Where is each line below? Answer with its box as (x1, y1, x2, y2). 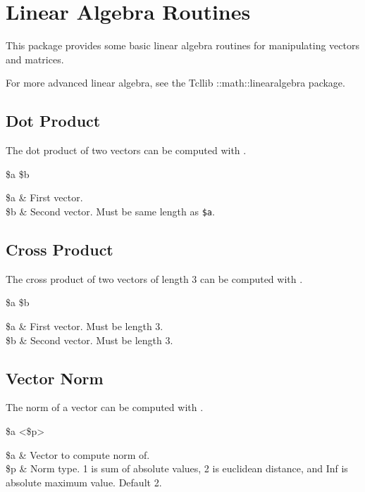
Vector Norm (6, 367, 104, 389)
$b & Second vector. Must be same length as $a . (6, 203, 215, 218)
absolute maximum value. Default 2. (6, 474, 162, 489)
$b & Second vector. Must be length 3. (6, 332, 173, 347)
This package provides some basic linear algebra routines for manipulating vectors (6, 38, 359, 53)
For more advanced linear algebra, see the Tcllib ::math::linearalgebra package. (6, 75, 345, 90)
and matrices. (6, 51, 64, 66)
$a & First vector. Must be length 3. (6, 318, 163, 333)
